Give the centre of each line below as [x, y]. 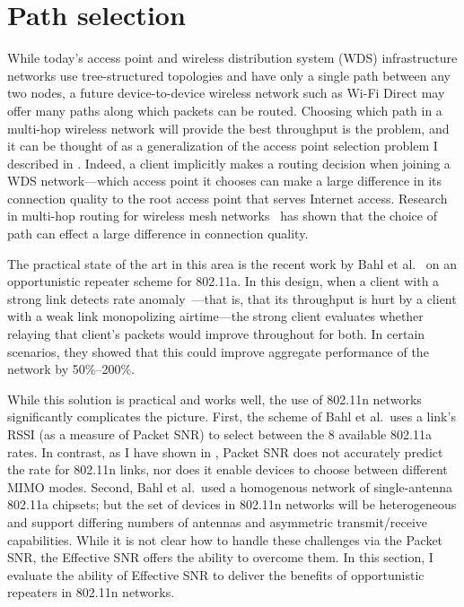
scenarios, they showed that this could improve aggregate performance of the [218, 351]
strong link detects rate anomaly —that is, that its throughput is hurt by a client [232, 298]
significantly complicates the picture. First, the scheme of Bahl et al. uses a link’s [232, 416]
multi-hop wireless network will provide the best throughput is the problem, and [228, 128]
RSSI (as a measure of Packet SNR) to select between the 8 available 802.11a [219, 434]
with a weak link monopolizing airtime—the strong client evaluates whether [215, 316]
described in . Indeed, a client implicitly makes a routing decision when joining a [229, 163]
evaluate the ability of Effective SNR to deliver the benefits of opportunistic [216, 574]
